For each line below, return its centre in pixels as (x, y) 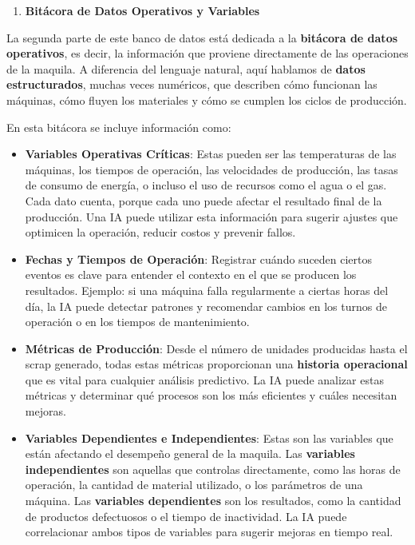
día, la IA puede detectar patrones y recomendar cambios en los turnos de (206, 306)
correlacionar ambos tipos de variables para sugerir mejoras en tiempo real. (209, 532)
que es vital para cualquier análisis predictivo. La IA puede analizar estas (204, 379)
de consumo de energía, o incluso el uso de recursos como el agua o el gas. (206, 185)
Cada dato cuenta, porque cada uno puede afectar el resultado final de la (204, 200)
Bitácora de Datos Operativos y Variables (142, 10)
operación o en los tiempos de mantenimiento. (137, 322)
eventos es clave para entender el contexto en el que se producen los (191, 274)
